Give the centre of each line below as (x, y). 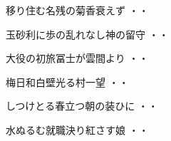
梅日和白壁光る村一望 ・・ (67, 82)
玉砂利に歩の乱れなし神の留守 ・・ (87, 34)
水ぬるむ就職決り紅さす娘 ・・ (77, 129)
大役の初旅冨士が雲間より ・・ (77, 58)
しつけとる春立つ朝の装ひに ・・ (82, 106)
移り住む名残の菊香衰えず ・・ (77, 10)
